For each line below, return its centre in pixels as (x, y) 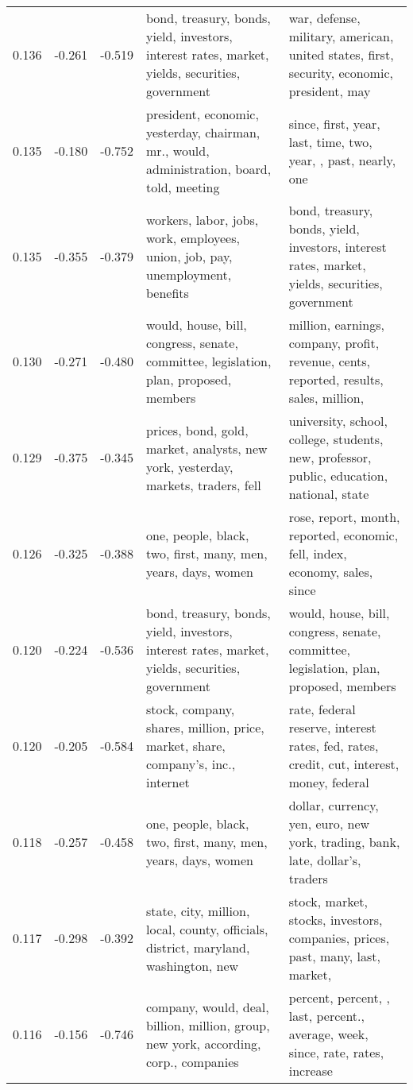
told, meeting (183, 187)
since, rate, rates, (336, 1052)
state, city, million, (198, 910)
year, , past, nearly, (342, 160)
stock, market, (328, 901)
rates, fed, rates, (334, 746)
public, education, (338, 475)
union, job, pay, (189, 256)
